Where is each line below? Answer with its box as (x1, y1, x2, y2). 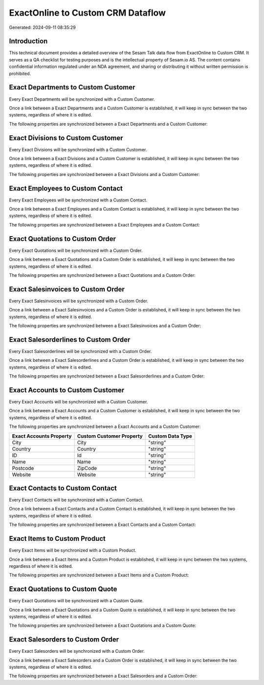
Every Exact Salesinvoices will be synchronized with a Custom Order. (9, 298, 149, 304)
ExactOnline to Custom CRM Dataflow (9, 7, 166, 18)
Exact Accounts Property (12, 433, 72, 440)
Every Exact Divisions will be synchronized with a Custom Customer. (9, 147, 147, 153)
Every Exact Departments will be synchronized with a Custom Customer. (9, 96, 155, 102)
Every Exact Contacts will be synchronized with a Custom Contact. (9, 497, 144, 503)
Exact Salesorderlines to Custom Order (9, 335, 131, 344)
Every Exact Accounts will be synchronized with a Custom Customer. (9, 399, 148, 404)
